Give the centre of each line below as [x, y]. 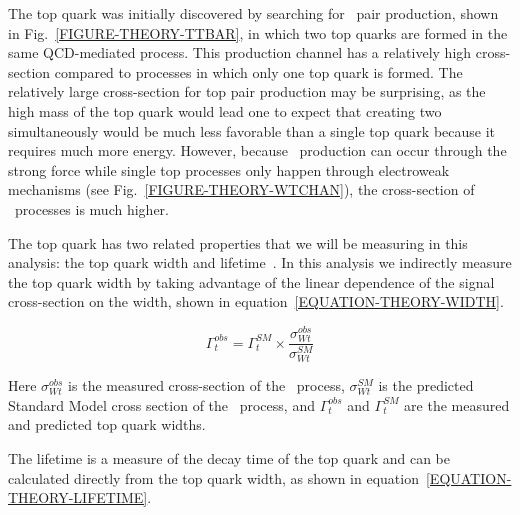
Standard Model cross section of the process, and [161, 404]
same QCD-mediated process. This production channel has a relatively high [240, 52]
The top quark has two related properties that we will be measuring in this [238, 242]
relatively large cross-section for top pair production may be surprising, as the [247, 91]
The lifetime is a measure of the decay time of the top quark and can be [229, 458]
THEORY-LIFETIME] [78, 497]
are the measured [457, 404]
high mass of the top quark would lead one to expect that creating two [225, 110]
